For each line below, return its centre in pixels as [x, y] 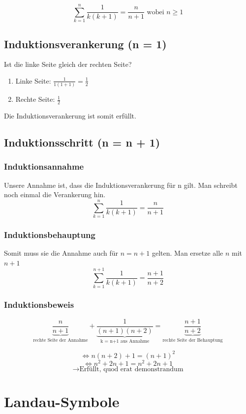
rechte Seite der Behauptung [193, 340]
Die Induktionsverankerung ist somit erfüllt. [70, 116]
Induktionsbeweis [39, 305]
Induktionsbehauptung [50, 234]
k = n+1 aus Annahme [125, 341]
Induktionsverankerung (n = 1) [85, 44]
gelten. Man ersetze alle [187, 253]
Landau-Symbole [62, 401]
